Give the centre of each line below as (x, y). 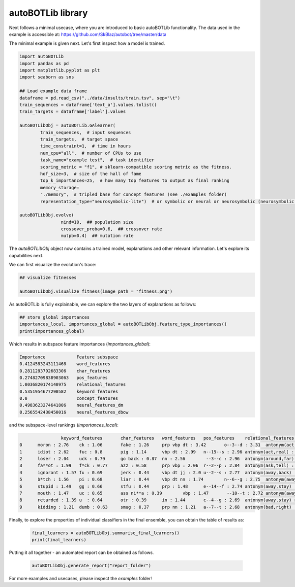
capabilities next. (26, 255)
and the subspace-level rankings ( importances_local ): (64, 425)
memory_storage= (60, 188)
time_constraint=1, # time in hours (86, 146)
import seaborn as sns (47, 77)
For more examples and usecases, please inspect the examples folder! (81, 579)
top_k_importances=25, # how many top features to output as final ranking (135, 181)
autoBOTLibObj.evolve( (47, 215)
